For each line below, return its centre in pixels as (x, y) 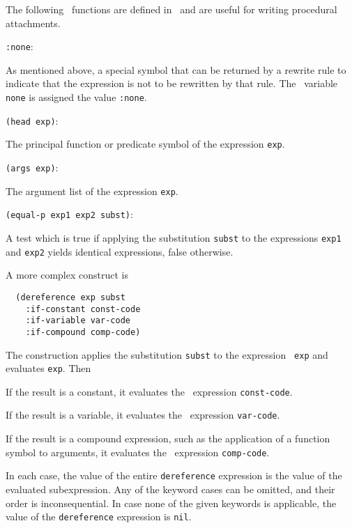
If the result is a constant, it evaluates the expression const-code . (149, 391)
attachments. (33, 23)
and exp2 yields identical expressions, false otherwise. (120, 251)
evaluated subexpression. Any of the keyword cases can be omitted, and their (170, 489)
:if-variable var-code (78, 321)
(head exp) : (32, 120)
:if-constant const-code (83, 309)
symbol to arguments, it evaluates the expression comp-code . (138, 452)
